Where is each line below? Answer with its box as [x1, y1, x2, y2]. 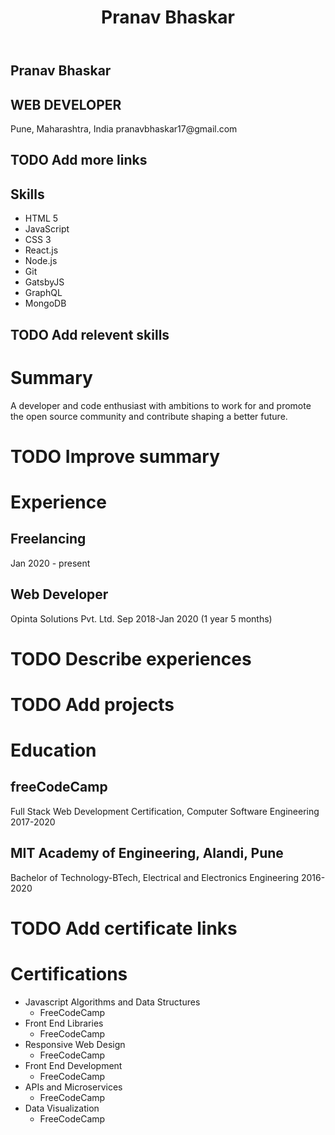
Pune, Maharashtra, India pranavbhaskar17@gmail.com [10, 123, 238, 135]
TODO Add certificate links [10, 917, 238, 940]
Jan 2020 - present [10, 557, 91, 569]
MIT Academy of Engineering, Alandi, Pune [10, 845, 284, 862]
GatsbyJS [24, 276, 65, 288]
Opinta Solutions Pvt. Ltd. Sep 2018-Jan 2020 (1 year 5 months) [10, 612, 273, 625]
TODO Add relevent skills [10, 326, 170, 343]
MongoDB [24, 297, 67, 310]
